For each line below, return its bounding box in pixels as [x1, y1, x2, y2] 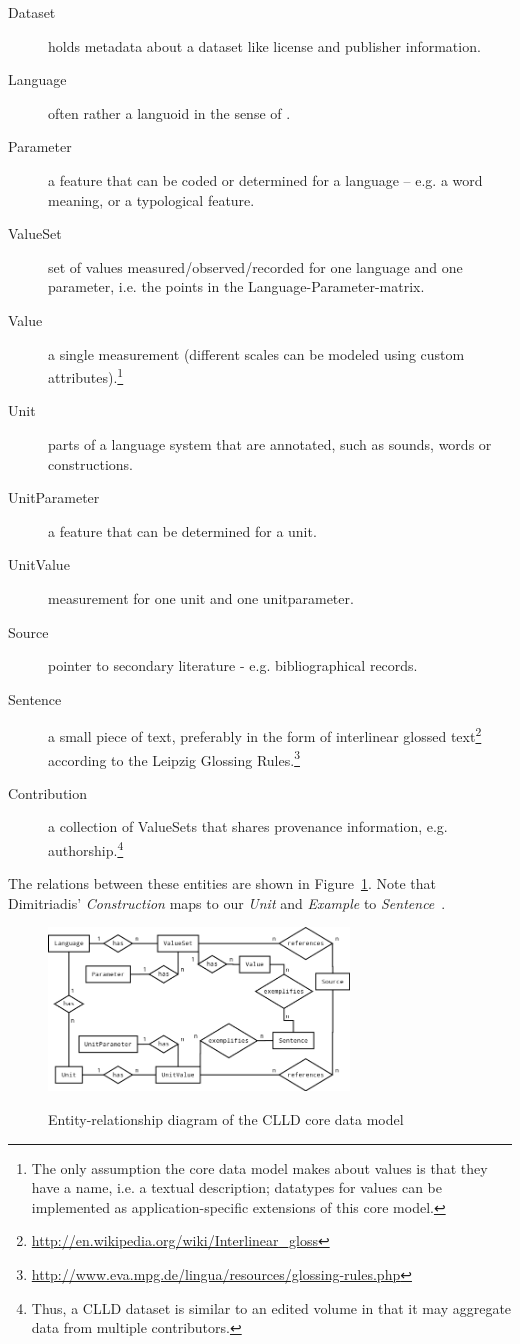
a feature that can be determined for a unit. [48, 520, 317, 541]
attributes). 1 [48, 364, 124, 387]
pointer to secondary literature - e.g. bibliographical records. [48, 655, 418, 676]
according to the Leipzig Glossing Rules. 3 [48, 746, 300, 770]
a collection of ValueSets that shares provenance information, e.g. [48, 816, 448, 837]
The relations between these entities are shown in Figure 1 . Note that [8, 873, 436, 894]
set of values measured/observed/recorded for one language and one [48, 256, 463, 277]
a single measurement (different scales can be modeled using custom [48, 343, 465, 364]
